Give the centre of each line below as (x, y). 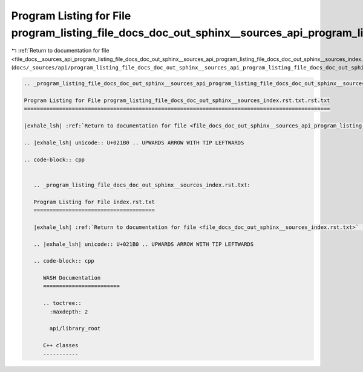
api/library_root (75, 329)
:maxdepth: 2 (69, 312)
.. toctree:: (62, 303)
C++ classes (61, 345)
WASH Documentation (72, 278)
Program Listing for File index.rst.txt (94, 202)
